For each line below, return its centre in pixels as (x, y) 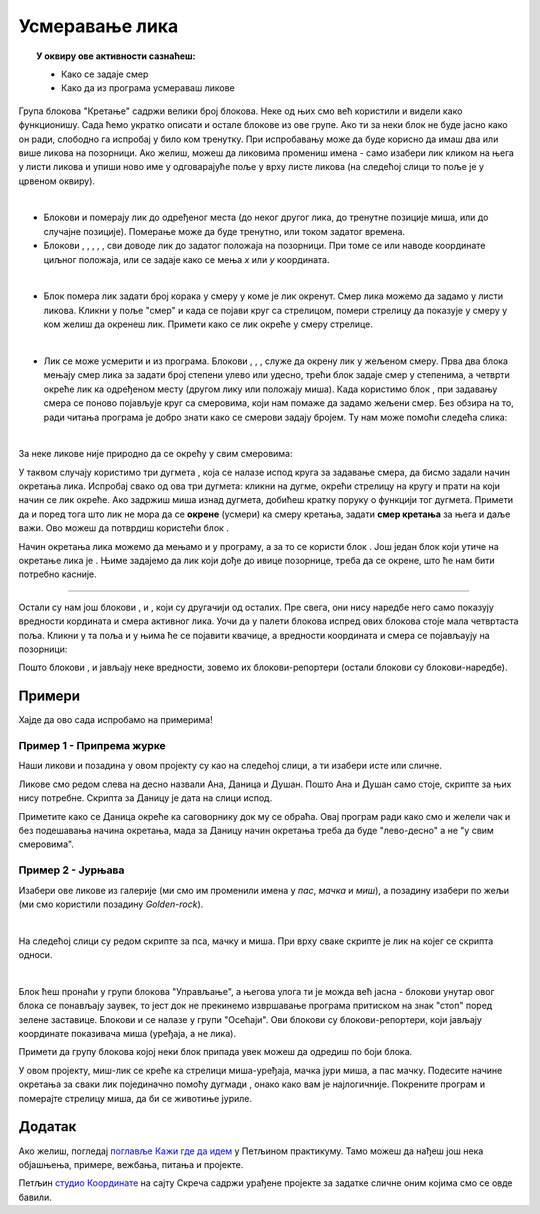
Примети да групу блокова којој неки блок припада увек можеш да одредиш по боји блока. (215, 1052)
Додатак (47, 1126)
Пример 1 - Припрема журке (92, 746)
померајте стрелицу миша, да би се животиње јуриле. (135, 1098)
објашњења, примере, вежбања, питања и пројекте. (131, 1164)
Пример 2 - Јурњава (71, 870)
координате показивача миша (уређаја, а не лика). (127, 1034)
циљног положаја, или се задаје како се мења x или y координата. (186, 259)
